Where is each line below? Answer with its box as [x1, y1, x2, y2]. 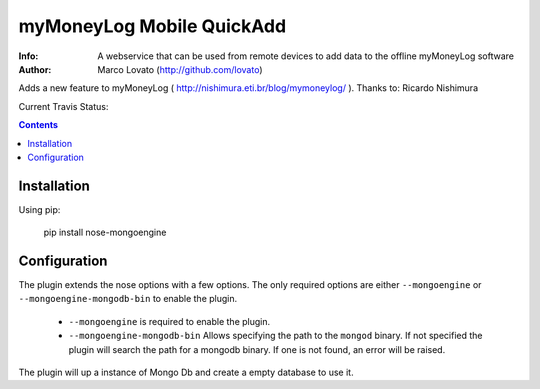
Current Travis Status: [18, 100, 109, 112]
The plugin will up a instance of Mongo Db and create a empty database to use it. [18, 366, 354, 379]
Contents [18, 119, 59, 131]
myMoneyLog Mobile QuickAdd [18, 15, 287, 37]
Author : [18, 63, 52, 75]
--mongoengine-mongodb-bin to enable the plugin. [18, 293, 238, 305]
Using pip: [18, 203, 61, 215]
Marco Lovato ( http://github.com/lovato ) [97, 63, 263, 75]
